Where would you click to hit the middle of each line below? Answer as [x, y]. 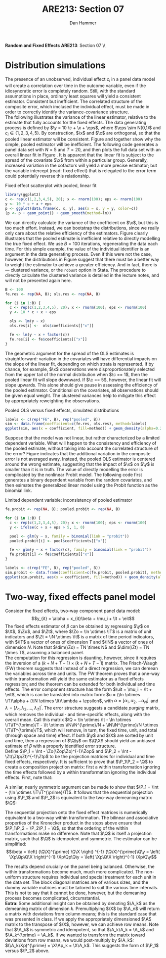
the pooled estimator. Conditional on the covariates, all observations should [82, 390]
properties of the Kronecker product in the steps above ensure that [73, 823]
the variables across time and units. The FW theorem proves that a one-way [82, 673]
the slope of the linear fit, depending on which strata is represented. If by [80, 364]
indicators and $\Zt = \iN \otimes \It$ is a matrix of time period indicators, [80, 636]
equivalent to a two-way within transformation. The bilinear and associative [82, 817]
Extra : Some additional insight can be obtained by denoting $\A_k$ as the [80, 903]
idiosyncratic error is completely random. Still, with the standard [70, 91]
